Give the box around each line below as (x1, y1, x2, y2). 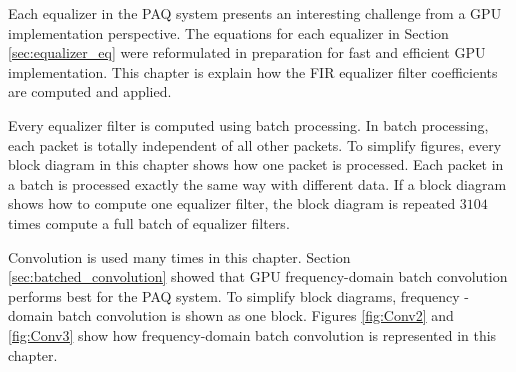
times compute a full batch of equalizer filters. (8, 212, 290, 233)
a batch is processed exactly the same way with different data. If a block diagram (8, 173, 507, 194)
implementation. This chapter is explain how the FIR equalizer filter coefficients (8, 61, 498, 82)
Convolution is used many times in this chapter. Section (8, 246, 351, 267)
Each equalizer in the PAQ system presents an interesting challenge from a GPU (8, 3, 502, 23)
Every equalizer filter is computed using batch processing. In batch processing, (8, 114, 489, 135)
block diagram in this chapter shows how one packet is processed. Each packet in (8, 154, 504, 175)
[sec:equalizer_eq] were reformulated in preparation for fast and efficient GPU (8, 42, 486, 63)
